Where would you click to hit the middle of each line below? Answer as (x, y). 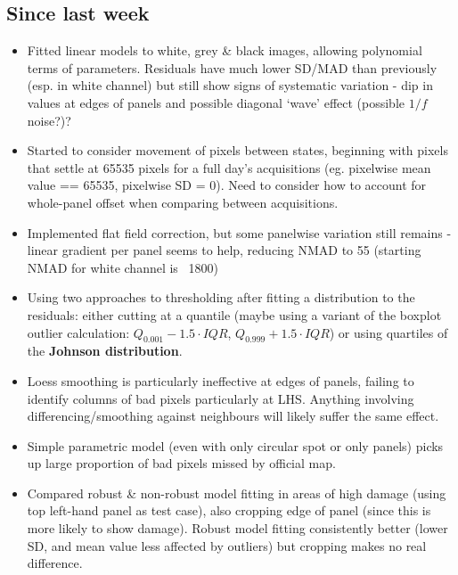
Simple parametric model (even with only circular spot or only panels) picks (235, 445)
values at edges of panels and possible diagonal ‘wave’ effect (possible (216, 102)
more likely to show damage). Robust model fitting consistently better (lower (237, 528)
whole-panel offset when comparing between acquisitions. (183, 202)
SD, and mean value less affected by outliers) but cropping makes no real (227, 545)
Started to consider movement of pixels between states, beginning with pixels (237, 150)
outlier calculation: (78, 332)
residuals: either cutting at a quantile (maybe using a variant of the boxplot (234, 314)
